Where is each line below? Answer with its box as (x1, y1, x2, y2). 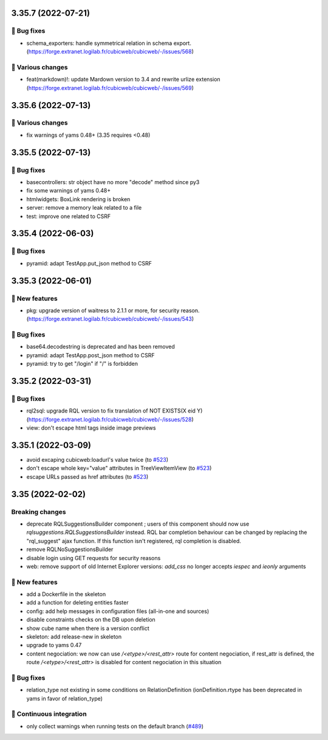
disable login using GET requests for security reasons (26, 554, 161, 561)
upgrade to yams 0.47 (26, 642, 82, 649)
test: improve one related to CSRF (26, 213, 111, 220)
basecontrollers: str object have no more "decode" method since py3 (26, 179, 200, 185)
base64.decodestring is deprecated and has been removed (26, 343, 176, 351)
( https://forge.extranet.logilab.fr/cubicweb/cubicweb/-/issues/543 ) (26, 315, 194, 323)
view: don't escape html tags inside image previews (26, 424, 156, 431)
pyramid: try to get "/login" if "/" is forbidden (26, 360, 138, 368)
